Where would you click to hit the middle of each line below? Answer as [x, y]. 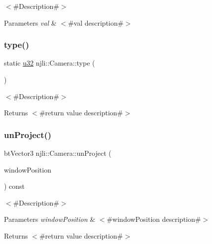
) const [15, 186]
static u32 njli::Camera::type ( [50, 63]
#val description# [96, 22]
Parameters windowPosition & [50, 219]
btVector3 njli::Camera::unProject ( [58, 153]
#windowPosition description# [154, 219]
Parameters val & [30, 22]
